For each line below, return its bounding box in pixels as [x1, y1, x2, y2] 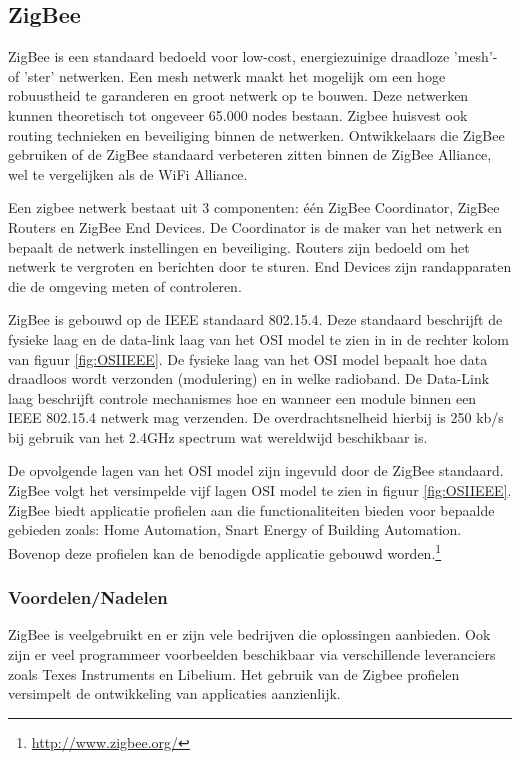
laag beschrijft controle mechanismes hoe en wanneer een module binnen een [8, 387, 477, 408]
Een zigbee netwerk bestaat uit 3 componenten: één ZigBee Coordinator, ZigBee [8, 197, 500, 218]
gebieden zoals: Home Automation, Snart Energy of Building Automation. [8, 519, 462, 540]
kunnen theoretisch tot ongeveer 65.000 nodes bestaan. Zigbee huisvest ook [8, 104, 468, 125]
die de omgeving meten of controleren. [8, 275, 242, 296]
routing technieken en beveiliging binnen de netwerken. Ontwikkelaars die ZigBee [8, 124, 505, 145]
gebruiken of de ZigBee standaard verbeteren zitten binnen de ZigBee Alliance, [8, 144, 492, 165]
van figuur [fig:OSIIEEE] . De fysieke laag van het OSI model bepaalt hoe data [8, 348, 488, 369]
